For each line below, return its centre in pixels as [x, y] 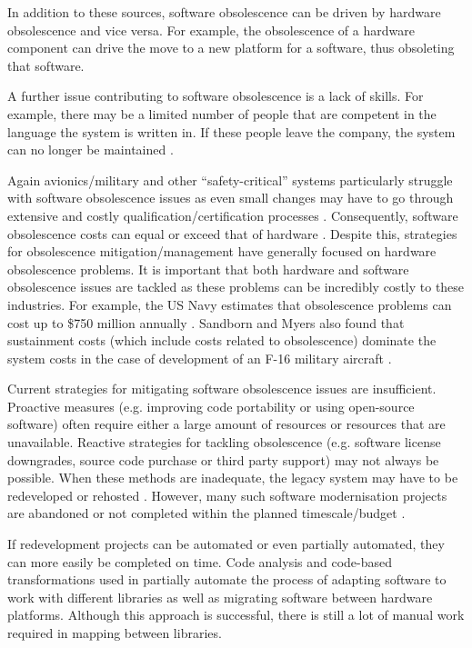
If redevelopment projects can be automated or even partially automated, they [226, 544]
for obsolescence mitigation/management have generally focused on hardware [222, 251]
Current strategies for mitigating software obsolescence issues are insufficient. [222, 389]
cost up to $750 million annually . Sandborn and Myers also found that [206, 322]
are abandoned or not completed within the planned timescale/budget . [206, 513]
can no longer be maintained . [90, 150]
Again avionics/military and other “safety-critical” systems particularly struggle [230, 179]
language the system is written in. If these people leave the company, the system [231, 131]
